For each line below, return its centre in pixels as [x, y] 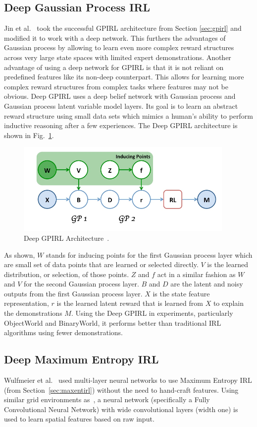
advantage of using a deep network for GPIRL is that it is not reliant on [114, 67]
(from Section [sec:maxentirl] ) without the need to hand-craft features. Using [121, 390]
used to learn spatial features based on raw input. [79, 419]
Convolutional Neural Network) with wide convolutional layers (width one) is [121, 409]
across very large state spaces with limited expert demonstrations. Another [118, 57]
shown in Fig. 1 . [29, 135]
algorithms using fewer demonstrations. [63, 332]
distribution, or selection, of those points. [67, 274]
